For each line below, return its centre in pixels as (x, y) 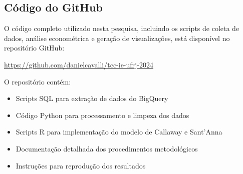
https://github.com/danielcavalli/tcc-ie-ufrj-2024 (79, 64)
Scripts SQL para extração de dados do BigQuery (92, 98)
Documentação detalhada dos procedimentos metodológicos (107, 148)
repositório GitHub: (34, 48)
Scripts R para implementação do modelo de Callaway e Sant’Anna (119, 132)
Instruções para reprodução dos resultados (81, 165)
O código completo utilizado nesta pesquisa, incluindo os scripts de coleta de (122, 28)
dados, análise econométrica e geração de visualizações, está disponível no (117, 38)
